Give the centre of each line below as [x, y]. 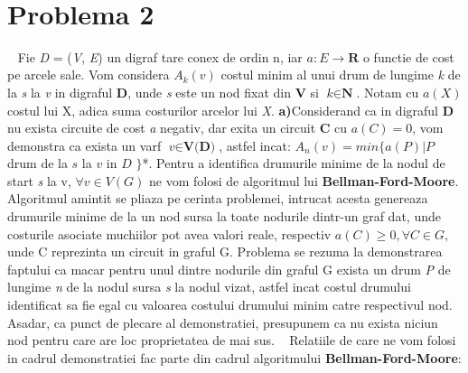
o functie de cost [408, 56]
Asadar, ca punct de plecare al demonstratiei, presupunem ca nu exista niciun [223, 322]
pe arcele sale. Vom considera [89, 75]
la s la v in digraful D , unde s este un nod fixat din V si [163, 92]
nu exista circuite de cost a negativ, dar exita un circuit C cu [178, 128]
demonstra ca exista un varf [84, 145]
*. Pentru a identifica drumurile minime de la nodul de [294, 163]
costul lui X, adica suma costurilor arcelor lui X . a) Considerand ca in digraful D [231, 110]
